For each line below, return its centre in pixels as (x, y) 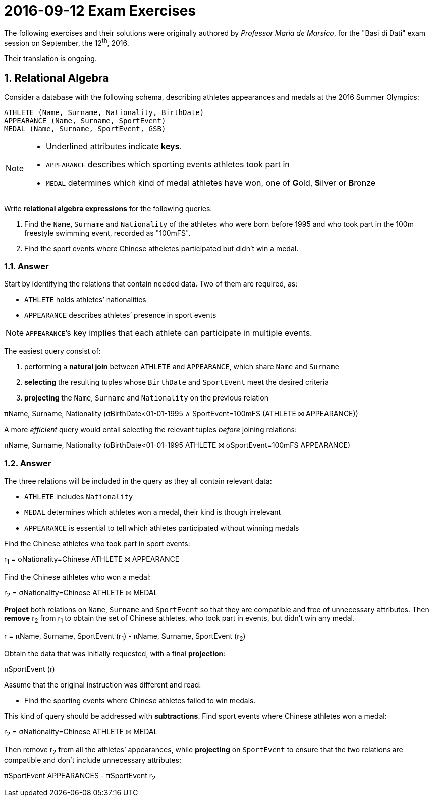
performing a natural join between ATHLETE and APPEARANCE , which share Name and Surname (182, 366)
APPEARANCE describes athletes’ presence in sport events (120, 315)
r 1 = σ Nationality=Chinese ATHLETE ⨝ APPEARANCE (92, 560)
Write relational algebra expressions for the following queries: (108, 209)
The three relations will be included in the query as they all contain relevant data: (138, 481)
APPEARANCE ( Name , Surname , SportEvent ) (85, 121)
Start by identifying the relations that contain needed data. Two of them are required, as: (151, 284)
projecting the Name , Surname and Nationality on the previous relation (146, 398)
